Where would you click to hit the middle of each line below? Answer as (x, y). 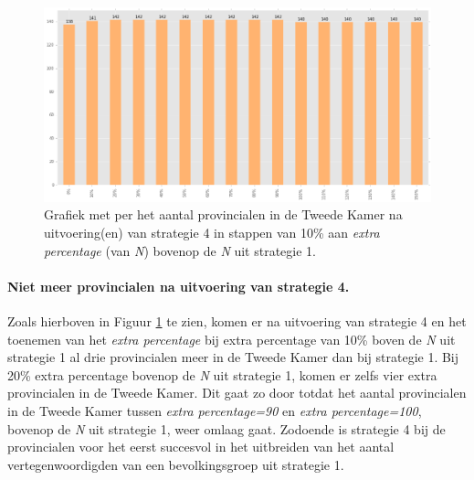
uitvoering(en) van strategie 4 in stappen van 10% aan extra (212, 233)
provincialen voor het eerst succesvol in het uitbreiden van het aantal (201, 447)
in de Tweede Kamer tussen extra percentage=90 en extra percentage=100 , (215, 410)
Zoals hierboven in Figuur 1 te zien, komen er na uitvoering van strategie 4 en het (237, 321)
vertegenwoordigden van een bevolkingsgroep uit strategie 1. (176, 464)
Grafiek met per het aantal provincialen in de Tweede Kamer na (223, 214)
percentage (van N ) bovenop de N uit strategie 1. (180, 250)
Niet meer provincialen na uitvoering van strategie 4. (179, 286)
